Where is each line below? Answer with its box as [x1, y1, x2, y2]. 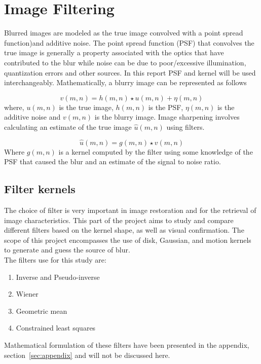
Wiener [16, 288, 39, 299]
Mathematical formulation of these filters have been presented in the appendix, [4, 340, 249, 350]
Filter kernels [4, 181, 76, 197]
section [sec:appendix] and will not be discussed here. [4, 349, 170, 360]
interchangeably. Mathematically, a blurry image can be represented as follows [4, 77, 247, 88]
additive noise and [4, 112, 61, 122]
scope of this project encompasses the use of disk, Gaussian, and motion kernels [4, 234, 251, 245]
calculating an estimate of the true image [4, 121, 132, 132]
